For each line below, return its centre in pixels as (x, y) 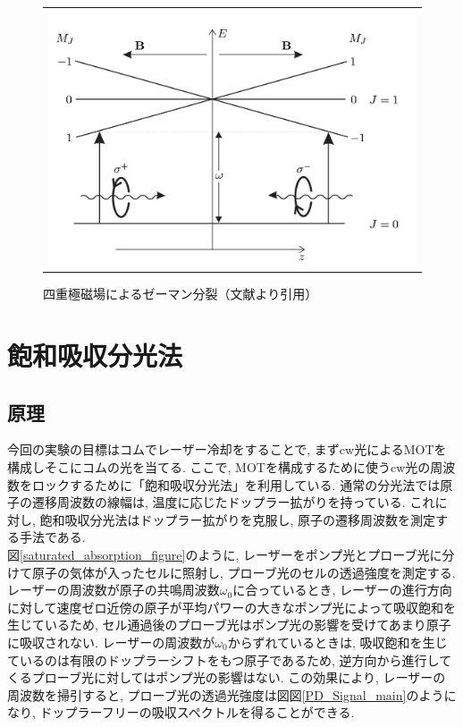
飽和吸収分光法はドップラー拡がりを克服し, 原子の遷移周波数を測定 (238, 519)
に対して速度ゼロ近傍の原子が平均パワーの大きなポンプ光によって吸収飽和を (232, 607)
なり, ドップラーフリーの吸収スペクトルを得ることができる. (181, 712)
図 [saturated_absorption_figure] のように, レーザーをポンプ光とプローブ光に (225, 555)
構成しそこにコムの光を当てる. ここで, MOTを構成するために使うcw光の (219, 467)
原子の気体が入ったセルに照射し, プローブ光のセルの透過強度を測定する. (244, 572)
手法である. (52, 537)
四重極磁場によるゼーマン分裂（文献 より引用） (181, 294)
